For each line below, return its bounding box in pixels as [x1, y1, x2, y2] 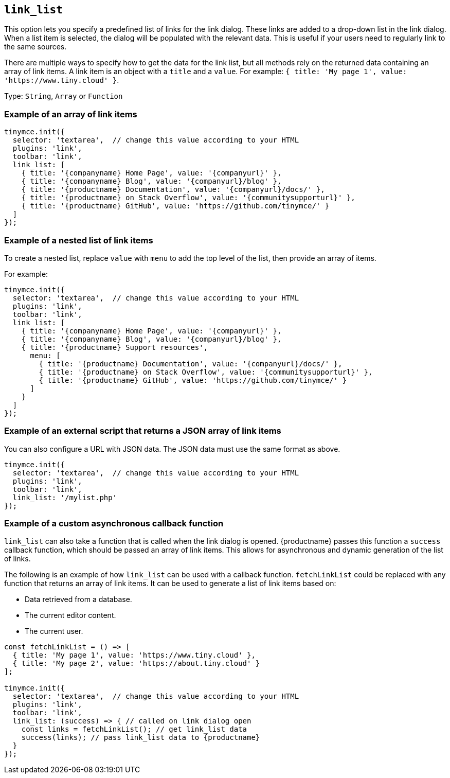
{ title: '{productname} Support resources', [21, 343, 208, 351]
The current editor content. [25, 611, 116, 620]
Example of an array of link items [4, 109, 137, 119]
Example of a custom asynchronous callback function [4, 518, 224, 529]
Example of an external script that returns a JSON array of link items [4, 426, 281, 436]
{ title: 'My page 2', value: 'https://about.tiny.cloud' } [12, 659, 260, 668]
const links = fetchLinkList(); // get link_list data [21, 725, 247, 734]
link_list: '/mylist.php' [12, 493, 117, 502]
